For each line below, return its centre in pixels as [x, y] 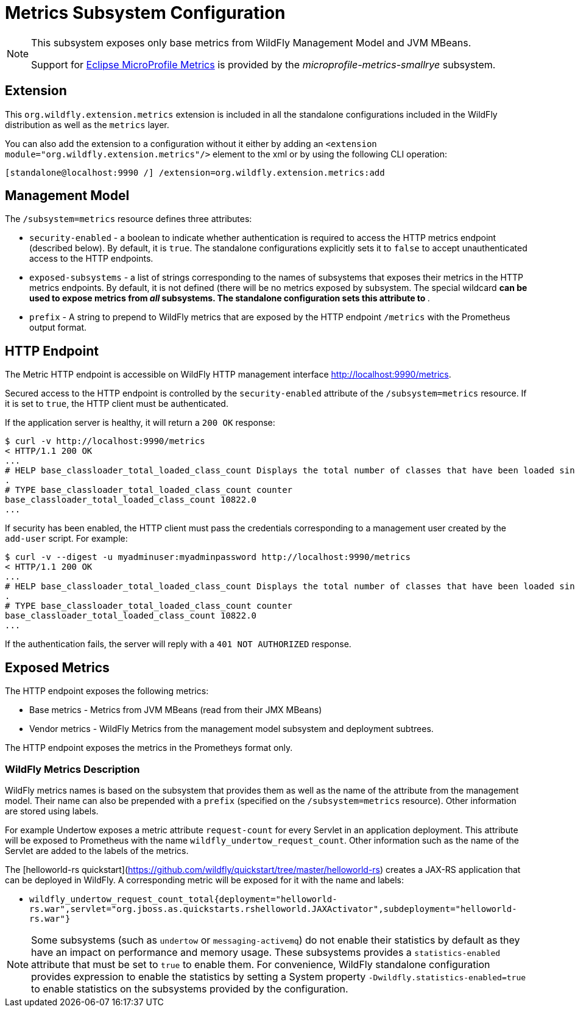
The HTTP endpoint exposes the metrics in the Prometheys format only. [149, 748]
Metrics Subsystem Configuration [145, 13]
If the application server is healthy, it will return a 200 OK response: [140, 423]
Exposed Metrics [57, 667]
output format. [58, 328]
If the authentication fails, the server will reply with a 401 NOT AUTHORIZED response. [178, 644]
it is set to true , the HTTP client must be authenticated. [117, 404]
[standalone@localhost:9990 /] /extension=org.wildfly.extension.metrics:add [195, 172]
